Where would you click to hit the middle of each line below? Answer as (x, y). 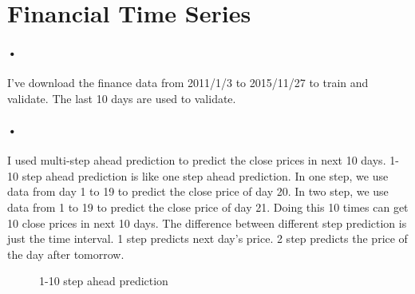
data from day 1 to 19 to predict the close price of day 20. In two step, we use (198, 191)
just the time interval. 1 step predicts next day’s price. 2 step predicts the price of (207, 238)
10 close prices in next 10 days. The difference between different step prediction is (207, 222)
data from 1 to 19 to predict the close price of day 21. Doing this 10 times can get (208, 207)
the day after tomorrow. (66, 254)
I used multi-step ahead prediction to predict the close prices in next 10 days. (197, 160)
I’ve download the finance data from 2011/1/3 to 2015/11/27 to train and (188, 83)
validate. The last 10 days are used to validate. (122, 98)
